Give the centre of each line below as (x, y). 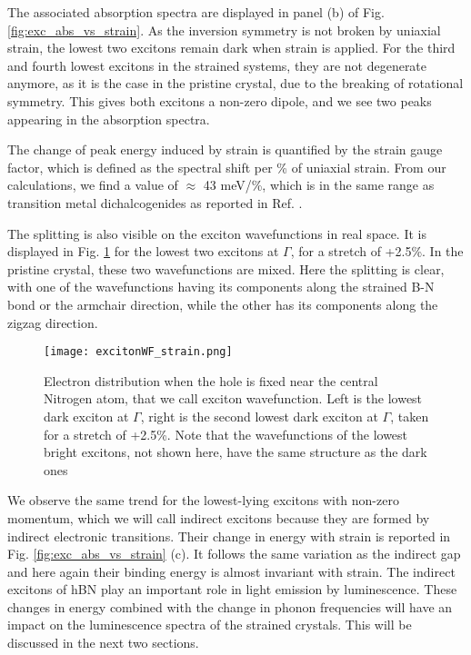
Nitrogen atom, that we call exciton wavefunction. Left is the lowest (233, 398)
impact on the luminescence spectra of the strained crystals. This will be (210, 625)
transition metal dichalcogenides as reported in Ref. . (155, 202)
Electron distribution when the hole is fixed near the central (211, 380)
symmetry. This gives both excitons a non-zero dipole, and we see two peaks (220, 100)
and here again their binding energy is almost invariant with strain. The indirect (231, 571)
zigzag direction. (53, 322)
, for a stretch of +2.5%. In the (377, 251)
